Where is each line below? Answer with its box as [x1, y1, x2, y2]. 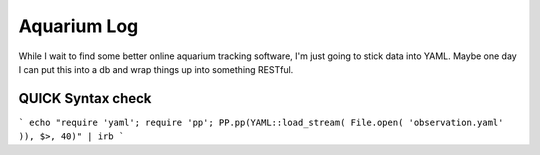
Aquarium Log [18, 15, 139, 37]
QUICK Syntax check [18, 90, 152, 107]
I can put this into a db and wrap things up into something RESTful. [18, 63, 294, 75]
